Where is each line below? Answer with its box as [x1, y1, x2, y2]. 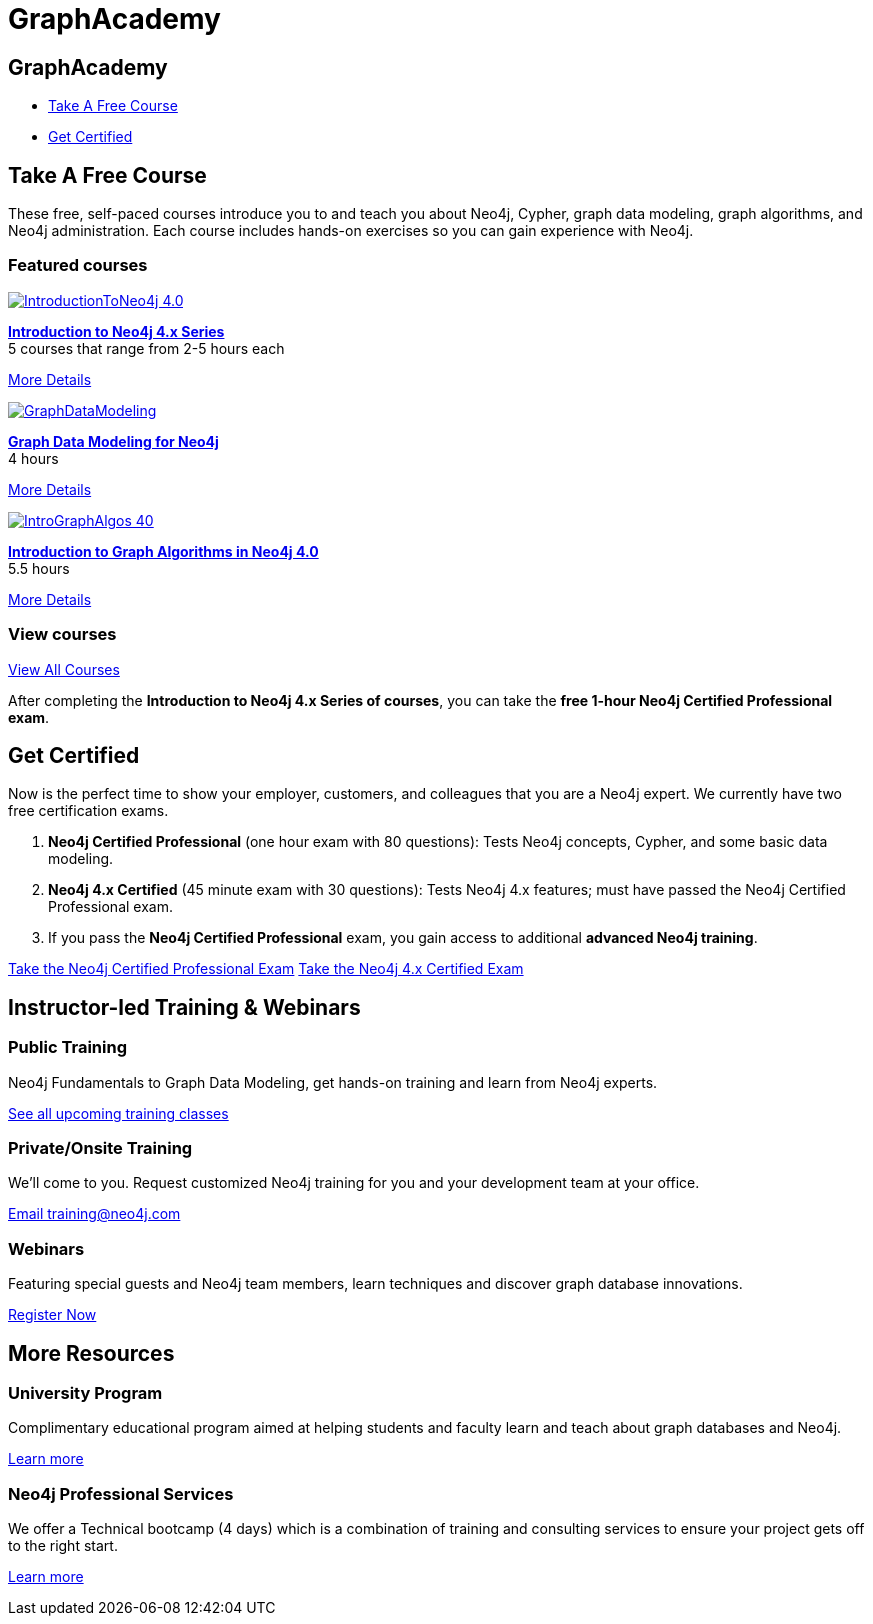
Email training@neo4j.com [8, 1205, 181, 1223]
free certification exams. [8, 802, 169, 820]
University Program [8, 1382, 163, 1403]
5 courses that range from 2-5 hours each [8, 339, 285, 357]
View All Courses [8, 660, 120, 678]
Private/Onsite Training [8, 1137, 193, 1158]
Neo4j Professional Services [8, 1483, 234, 1504]
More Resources [8, 1340, 175, 1366]
